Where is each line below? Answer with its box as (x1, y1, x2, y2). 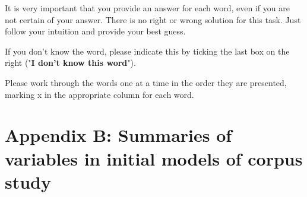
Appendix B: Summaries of (5, 123, 232, 147)
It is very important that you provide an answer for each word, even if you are (5, 2, 290, 14)
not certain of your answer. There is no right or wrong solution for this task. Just (5, 13, 301, 26)
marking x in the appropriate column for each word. (5, 88, 194, 100)
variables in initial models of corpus (5, 146, 303, 170)
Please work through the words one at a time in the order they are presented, (5, 76, 287, 88)
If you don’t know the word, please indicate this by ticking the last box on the (5, 45, 290, 57)
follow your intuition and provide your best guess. (5, 25, 186, 37)
